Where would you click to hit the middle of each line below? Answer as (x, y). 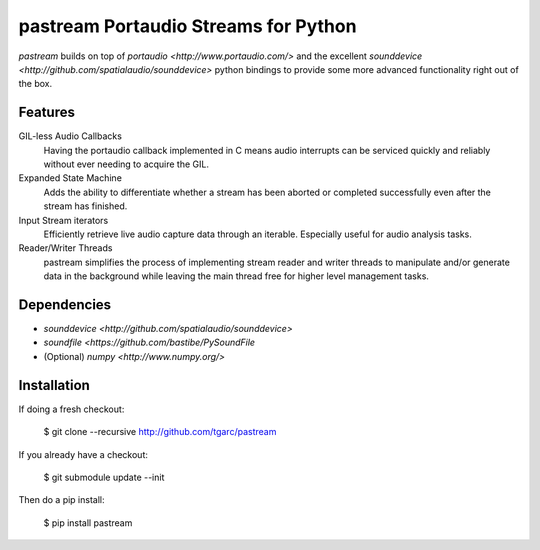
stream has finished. (85, 206)
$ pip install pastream (88, 522)
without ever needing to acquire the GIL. (126, 164)
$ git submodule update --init (104, 477)
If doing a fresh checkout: (71, 409)
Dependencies (65, 304)
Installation (54, 385)
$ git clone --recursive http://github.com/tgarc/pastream (160, 432)
